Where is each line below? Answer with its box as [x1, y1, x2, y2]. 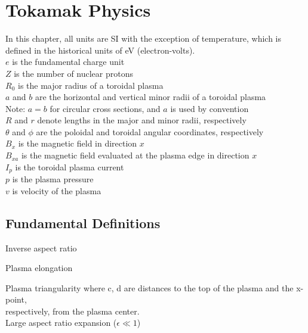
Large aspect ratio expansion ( [5, 316, 117, 329]
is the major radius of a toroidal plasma [17, 79, 164, 91]
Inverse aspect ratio [5, 241, 77, 254]
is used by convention [170, 102, 249, 114]
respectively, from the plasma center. [5, 304, 140, 317]
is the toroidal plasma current [15, 160, 124, 173]
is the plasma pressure [12, 173, 94, 185]
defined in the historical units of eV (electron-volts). [5, 43, 195, 56]
